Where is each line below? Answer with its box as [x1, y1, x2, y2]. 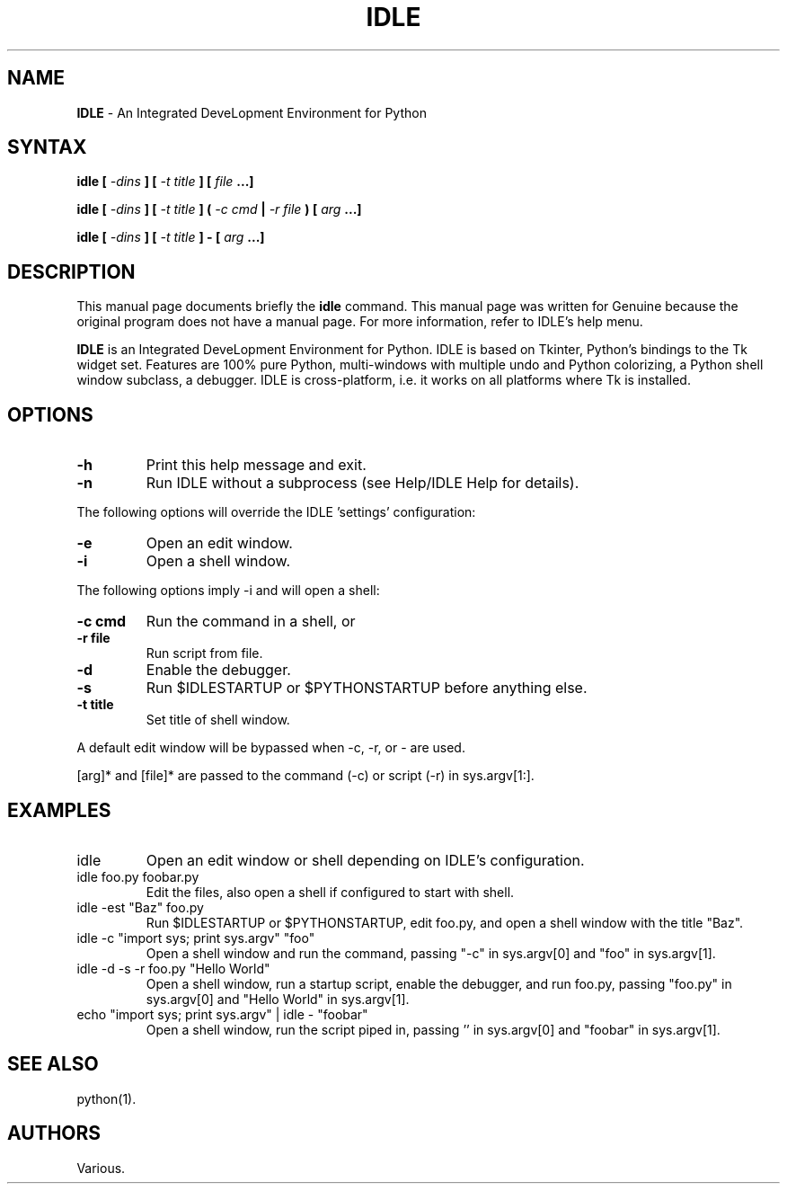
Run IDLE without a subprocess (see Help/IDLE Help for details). [146, 474, 579, 493]
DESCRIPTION [7, 260, 136, 283]
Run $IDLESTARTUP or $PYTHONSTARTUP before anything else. [146, 679, 588, 698]
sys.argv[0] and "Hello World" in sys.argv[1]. [146, 991, 410, 1007]
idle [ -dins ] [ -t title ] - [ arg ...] [76, 229, 265, 245]
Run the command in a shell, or [146, 612, 356, 631]
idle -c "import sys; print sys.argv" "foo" [76, 929, 315, 946]
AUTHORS [7, 1122, 102, 1145]
